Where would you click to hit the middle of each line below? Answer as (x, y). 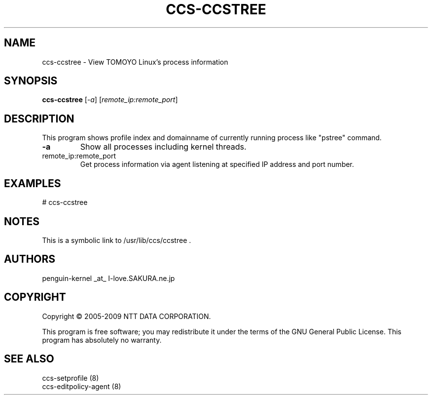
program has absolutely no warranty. (102, 340)
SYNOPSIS (31, 81)
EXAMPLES (33, 183)
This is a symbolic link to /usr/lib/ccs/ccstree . (117, 240)
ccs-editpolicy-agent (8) (82, 386)
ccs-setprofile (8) (71, 378)
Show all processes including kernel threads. (163, 147)
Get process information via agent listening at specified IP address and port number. (217, 164)
